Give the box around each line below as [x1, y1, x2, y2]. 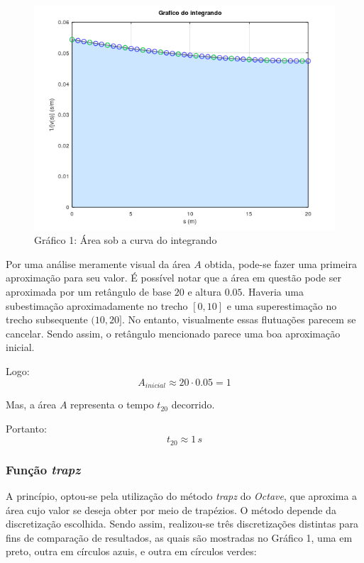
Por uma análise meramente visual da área [6, 256, 191, 271]
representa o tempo [70, 397, 154, 412]
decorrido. [171, 397, 215, 412]
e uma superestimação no [226, 298, 337, 313]
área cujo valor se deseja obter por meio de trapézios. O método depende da [6, 502, 336, 517]
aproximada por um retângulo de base [6, 284, 172, 299]
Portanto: [6, 420, 47, 435]
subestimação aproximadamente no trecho [6, 298, 188, 313]
